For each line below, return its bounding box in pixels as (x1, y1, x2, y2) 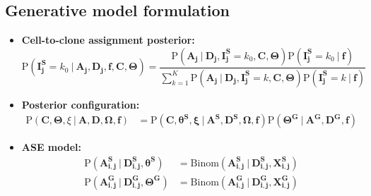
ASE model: (21, 140, 82, 154)
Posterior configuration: (21, 97, 140, 111)
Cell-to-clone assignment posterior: (21, 32, 195, 47)
